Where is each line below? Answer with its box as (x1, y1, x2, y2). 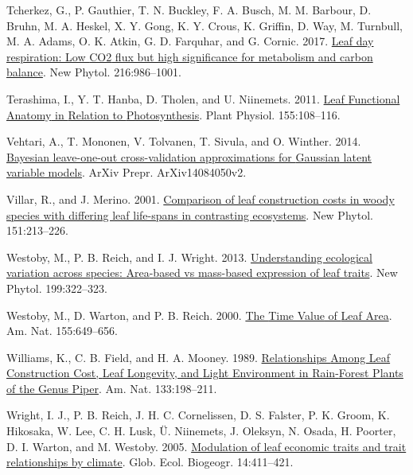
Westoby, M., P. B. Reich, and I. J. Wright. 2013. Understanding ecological (6, 248, 372, 265)
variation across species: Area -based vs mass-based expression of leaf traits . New (6, 264, 398, 281)
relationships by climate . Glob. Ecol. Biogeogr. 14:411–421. (6, 454, 294, 470)
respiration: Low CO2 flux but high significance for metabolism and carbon (6, 48, 373, 64)
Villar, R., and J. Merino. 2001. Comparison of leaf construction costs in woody (6, 190, 395, 207)
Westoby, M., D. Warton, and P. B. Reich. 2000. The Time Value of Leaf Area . (6, 306, 392, 323)
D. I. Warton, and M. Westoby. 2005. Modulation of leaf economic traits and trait (6, 438, 407, 454)
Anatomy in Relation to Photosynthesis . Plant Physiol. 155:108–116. (6, 106, 341, 123)
